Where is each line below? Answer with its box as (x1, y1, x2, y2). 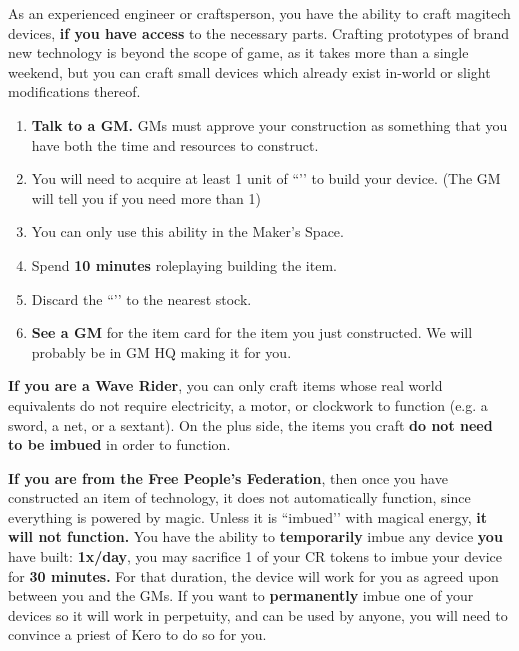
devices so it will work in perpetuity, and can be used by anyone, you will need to (8, 604, 508, 625)
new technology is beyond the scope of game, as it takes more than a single (8, 42, 469, 63)
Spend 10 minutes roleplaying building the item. (31, 254, 337, 275)
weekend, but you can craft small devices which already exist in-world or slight (8, 61, 491, 82)
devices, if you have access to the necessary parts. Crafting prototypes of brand (8, 22, 510, 43)
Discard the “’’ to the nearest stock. (31, 288, 252, 309)
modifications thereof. (8, 81, 141, 102)
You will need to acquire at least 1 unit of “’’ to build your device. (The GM (31, 168, 501, 189)
